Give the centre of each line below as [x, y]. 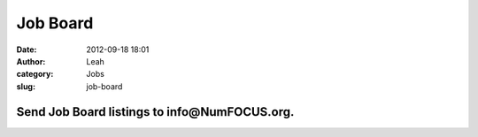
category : [35, 74]
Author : [31, 61]
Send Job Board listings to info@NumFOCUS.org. [155, 112]
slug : [26, 86]
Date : [27, 49]
